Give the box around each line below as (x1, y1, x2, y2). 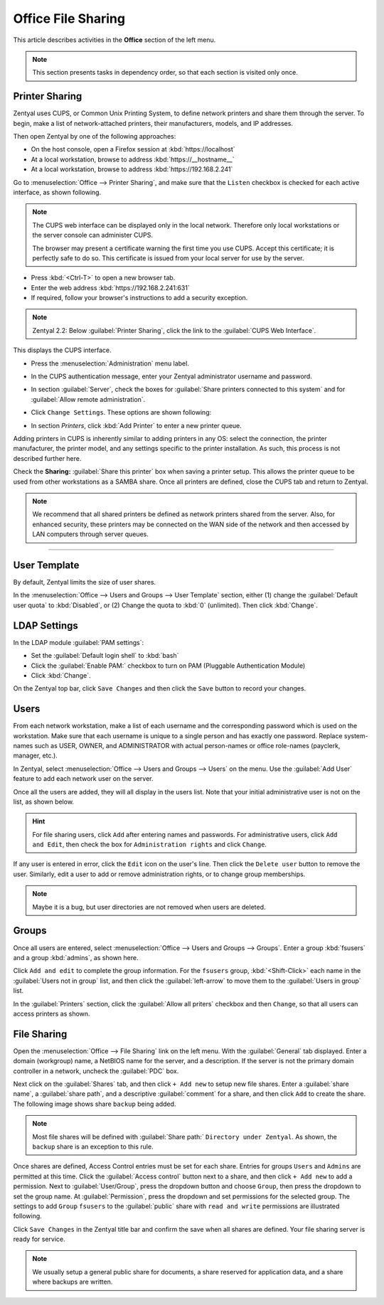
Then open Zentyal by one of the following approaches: (13, 132, 176, 141)
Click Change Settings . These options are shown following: (31, 408, 212, 417)
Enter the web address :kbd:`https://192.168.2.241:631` (31, 283, 190, 292)
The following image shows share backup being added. (13, 1099, 176, 1108)
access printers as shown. (13, 1009, 90, 1018)
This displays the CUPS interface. (13, 346, 112, 355)
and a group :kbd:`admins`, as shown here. (13, 953, 139, 962)
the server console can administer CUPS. (32, 231, 153, 240)
